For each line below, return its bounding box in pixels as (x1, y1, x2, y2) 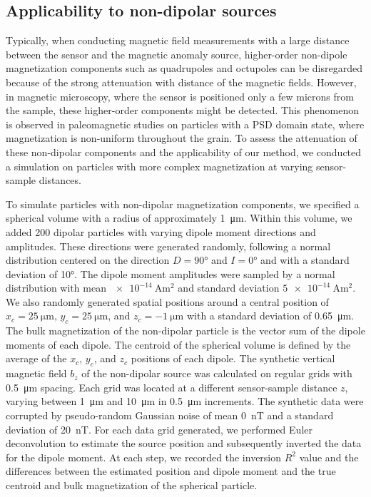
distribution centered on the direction (6, 252, 170, 267)
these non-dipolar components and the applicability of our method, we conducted (6, 144, 362, 159)
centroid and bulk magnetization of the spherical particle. (6, 478, 258, 493)
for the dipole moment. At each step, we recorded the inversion (6, 449, 282, 464)
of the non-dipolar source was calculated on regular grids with (81, 366, 352, 381)
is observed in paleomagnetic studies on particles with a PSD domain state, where (6, 116, 365, 131)
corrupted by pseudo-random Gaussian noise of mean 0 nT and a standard (6, 408, 334, 423)
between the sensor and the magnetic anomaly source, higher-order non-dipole (6, 46, 347, 61)
